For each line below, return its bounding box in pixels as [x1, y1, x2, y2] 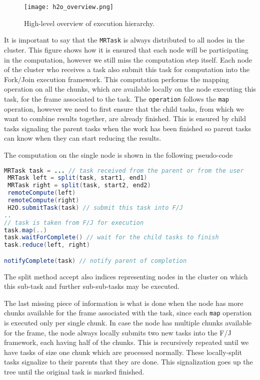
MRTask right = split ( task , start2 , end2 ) [7, 182, 151, 189]
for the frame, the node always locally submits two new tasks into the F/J [4, 327, 231, 337]
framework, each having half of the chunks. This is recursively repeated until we [4, 337, 249, 347]
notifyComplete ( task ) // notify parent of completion [4, 257, 187, 264]
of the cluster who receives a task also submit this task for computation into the [4, 64, 250, 75]
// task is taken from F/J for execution [4, 219, 144, 226]
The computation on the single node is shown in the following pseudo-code [4, 149, 233, 160]
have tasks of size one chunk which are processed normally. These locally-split [4, 346, 242, 357]
